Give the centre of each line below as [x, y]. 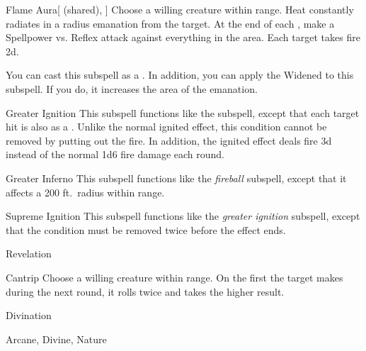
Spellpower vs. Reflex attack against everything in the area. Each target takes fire [183, 37]
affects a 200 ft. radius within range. [85, 192]
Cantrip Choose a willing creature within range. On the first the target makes [175, 277]
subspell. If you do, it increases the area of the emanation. [132, 88]
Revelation [29, 253]
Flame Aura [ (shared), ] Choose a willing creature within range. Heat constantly [180, 9]
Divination [29, 315]
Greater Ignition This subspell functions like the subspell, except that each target [183, 112]
